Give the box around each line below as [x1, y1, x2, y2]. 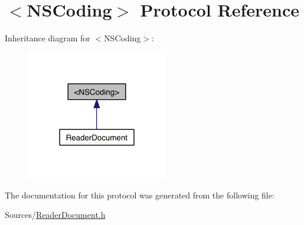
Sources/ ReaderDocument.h [5, 208, 106, 221]
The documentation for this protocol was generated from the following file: [5, 188, 274, 201]
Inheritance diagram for [5, 32, 90, 44]
